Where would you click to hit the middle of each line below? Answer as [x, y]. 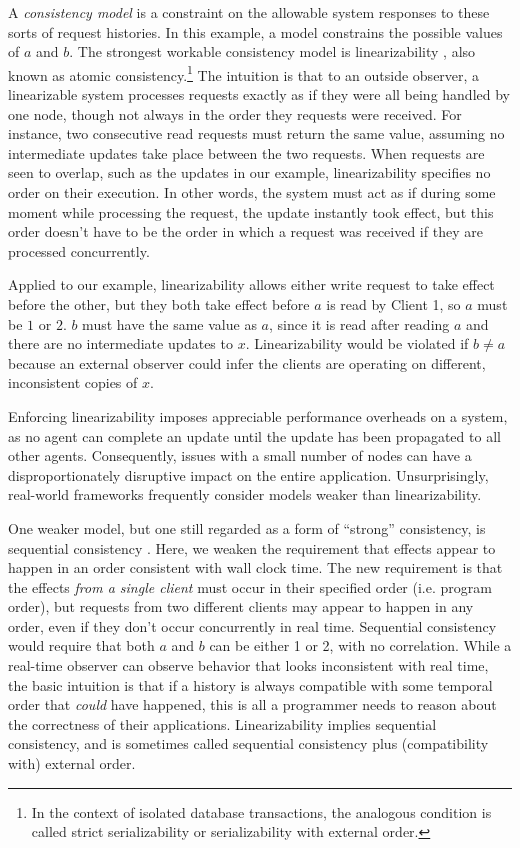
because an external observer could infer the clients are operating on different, [247, 362]
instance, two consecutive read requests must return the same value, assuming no [256, 133]
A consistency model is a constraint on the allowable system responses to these [249, 12]
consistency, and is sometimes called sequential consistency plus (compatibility [248, 743]
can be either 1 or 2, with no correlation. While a [360, 645]
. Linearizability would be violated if [357, 343]
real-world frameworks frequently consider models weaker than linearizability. [245, 494]
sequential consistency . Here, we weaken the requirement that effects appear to [252, 547]
